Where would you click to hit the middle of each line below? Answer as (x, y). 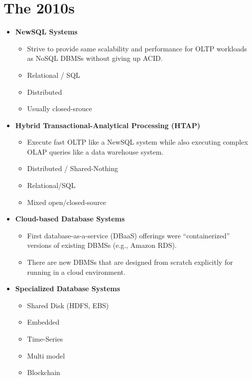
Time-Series (45, 339)
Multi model (46, 355)
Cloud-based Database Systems (70, 219)
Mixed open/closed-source (67, 202)
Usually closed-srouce (60, 108)
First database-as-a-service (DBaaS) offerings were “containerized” (128, 235)
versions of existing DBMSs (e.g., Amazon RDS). (102, 245)
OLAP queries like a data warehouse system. (95, 151)
